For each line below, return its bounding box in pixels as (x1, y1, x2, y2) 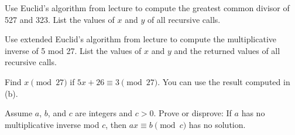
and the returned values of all (174, 44, 280, 56)
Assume (5, 107, 33, 119)
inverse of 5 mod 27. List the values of (5, 44, 142, 56)
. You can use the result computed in (157, 75, 290, 87)
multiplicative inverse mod (5, 118, 100, 130)
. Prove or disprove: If (153, 107, 232, 119)
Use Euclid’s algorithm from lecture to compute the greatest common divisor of (5, 2, 290, 14)
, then (105, 118, 127, 130)
